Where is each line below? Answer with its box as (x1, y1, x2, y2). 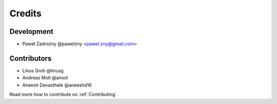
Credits (9, 8, 42, 19)
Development (9, 27, 54, 36)
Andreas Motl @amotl (22, 75, 68, 81)
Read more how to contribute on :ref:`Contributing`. (9, 91, 118, 97)
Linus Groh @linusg (22, 67, 64, 74)
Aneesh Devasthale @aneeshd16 (22, 82, 92, 88)
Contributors (9, 54, 52, 63)
